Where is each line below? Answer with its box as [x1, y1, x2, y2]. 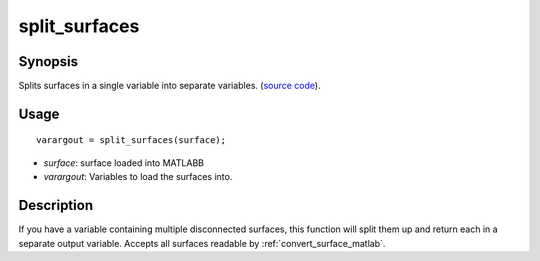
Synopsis [18, 53, 79, 70]
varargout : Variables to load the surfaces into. [43, 171, 233, 183]
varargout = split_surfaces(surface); [36, 135, 227, 146]
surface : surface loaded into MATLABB [43, 156, 205, 169]
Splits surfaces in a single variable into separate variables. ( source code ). [18, 80, 321, 92]
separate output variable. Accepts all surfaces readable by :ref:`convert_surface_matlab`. [18, 237, 386, 249]
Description [18, 197, 94, 214]
